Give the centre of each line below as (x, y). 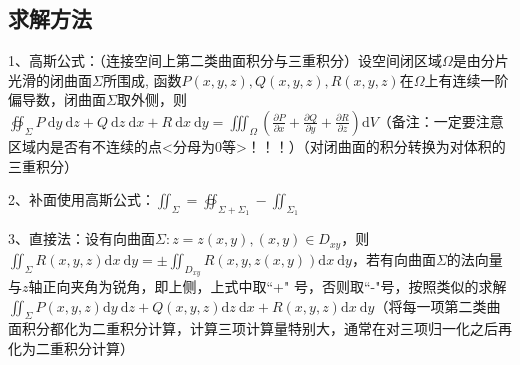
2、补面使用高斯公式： (81, 199)
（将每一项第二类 (430, 305)
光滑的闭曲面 (50, 79)
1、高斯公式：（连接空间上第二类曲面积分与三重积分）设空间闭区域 (225, 60)
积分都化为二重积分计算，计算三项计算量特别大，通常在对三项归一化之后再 (266, 328)
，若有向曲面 (393, 258)
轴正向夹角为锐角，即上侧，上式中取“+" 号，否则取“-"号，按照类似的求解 (267, 286)
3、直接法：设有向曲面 (81, 238)
